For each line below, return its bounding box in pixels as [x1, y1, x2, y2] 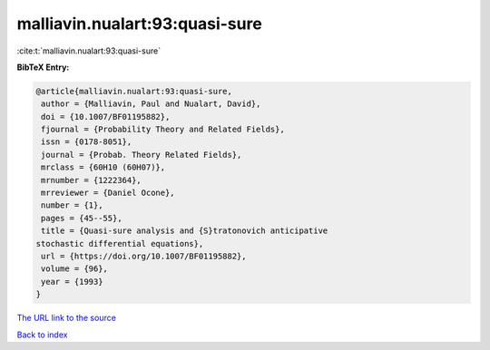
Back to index [16, 329, 68, 340]
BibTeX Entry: [16, 62, 70, 73]
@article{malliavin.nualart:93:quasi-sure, [35, 86, 233, 96]
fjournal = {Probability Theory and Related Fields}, [41, 124, 285, 135]
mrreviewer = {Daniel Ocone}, [41, 188, 176, 199]
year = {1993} [41, 277, 103, 287]
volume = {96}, [41, 264, 109, 274]
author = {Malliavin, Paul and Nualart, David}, [41, 99, 261, 109]
